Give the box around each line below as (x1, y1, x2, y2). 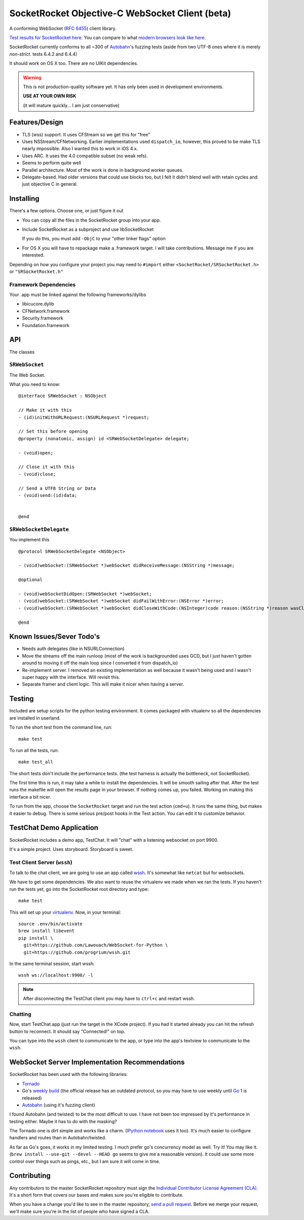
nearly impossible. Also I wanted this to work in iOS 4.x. (22, 146, 138, 152)
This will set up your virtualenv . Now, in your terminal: (9, 909, 121, 915)
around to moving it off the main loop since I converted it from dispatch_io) (22, 660, 178, 666)
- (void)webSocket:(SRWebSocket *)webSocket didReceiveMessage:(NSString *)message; (18, 563, 235, 568)
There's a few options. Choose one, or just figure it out (9, 208, 124, 214)
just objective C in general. (22, 181, 78, 187)
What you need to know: (9, 381, 61, 387)
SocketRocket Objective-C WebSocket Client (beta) (9, 8, 232, 19)
